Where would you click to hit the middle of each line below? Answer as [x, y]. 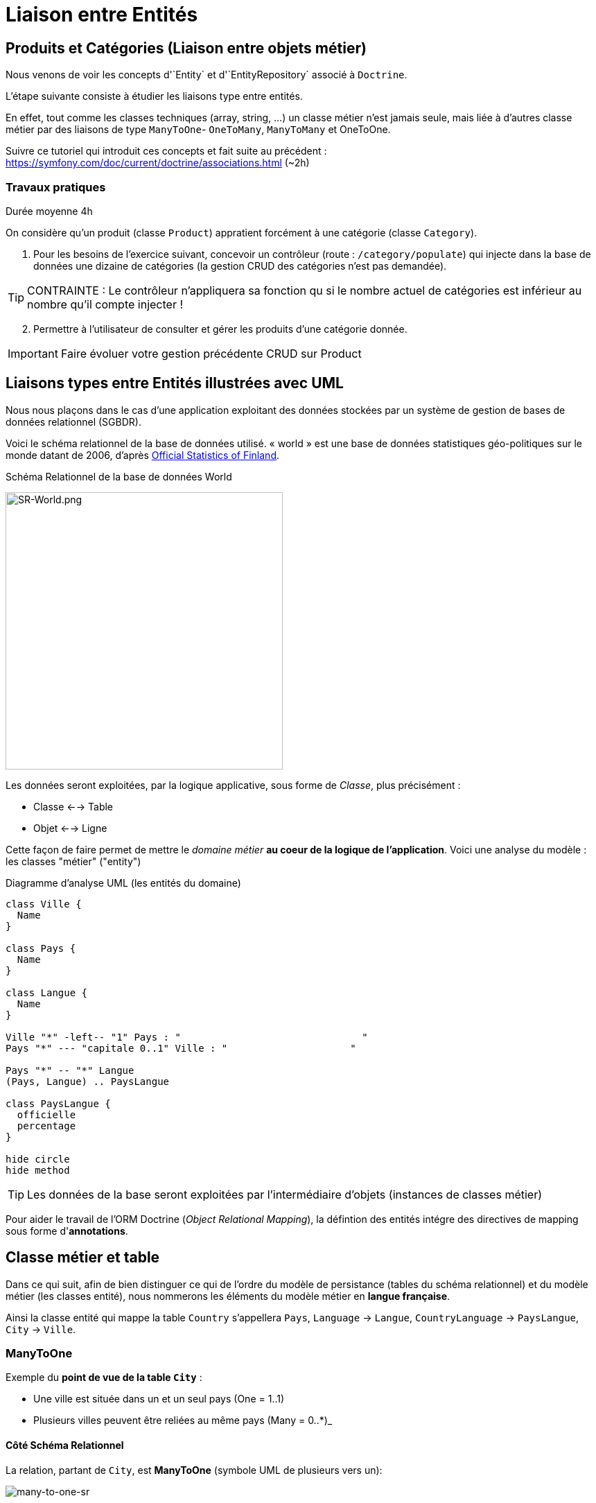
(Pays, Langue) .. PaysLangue [88, 1081]
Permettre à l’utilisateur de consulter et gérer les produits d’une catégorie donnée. [220, 329]
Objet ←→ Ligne [70, 828]
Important [33, 353]
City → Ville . [41, 1329]
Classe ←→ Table [73, 806]
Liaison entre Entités [102, 15]
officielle [46, 1114]
